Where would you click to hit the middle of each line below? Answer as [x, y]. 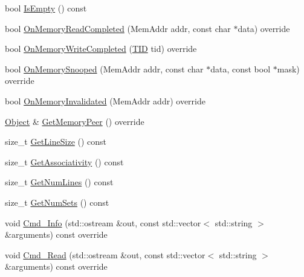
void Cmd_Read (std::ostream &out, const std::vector [105, 254]
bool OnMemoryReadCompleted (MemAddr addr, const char [118, 28]
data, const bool [241, 68]
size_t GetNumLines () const [59, 182]
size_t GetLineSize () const [56, 142]
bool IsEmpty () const [46, 8]
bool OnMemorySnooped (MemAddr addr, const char [104, 68]
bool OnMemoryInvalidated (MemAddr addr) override [105, 100]
